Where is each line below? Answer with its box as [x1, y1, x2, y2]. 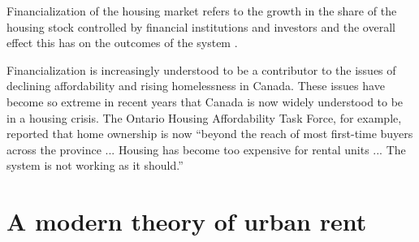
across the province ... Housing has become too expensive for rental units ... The [6, 140, 406, 158]
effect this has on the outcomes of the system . [6, 34, 238, 51]
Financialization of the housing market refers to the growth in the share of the [6, 2, 397, 19]
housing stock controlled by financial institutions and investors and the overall [6, 18, 395, 35]
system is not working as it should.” [6, 157, 184, 174]
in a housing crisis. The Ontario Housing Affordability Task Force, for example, [6, 109, 402, 126]
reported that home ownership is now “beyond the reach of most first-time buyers [6, 125, 413, 142]
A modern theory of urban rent [6, 205, 367, 238]
